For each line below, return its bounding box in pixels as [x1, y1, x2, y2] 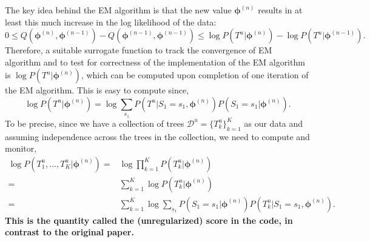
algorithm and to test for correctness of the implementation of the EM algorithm [5, 55, 305, 68]
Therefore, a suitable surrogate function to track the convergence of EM [5, 44, 272, 56]
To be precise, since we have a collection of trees [5, 116, 184, 129]
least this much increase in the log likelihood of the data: [5, 15, 217, 28]
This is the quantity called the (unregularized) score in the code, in [5, 213, 293, 226]
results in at [258, 4, 303, 16]
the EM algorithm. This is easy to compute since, [5, 84, 189, 96]
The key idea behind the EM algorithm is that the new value [5, 4, 232, 16]
